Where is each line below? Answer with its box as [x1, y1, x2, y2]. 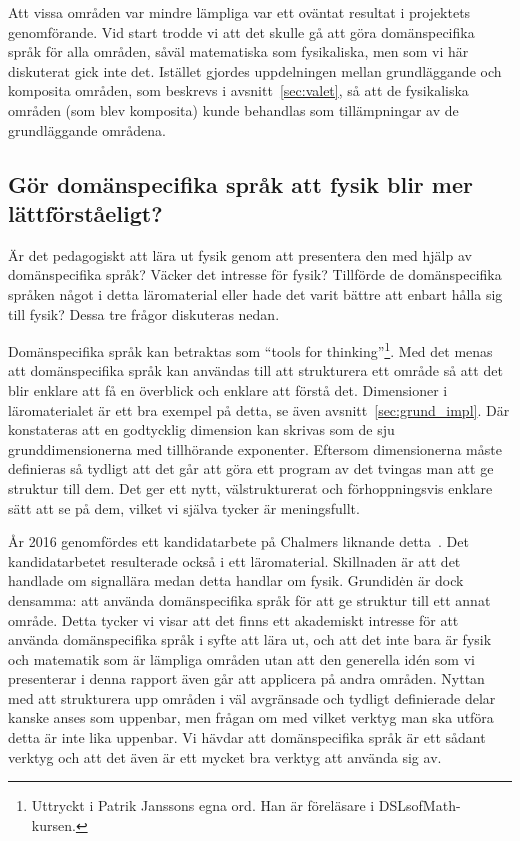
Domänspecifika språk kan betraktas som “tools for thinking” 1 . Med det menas [8, 338, 493, 361]
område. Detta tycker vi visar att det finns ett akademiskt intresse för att [8, 609, 459, 630]
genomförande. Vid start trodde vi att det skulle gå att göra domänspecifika [8, 21, 475, 42]
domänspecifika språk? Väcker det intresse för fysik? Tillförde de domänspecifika [8, 264, 502, 285]
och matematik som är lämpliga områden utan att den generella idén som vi [8, 648, 475, 669]
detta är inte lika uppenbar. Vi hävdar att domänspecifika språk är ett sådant [8, 727, 486, 748]
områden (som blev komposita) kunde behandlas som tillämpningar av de [8, 99, 459, 120]
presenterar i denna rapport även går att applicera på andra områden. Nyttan [8, 668, 485, 689]
